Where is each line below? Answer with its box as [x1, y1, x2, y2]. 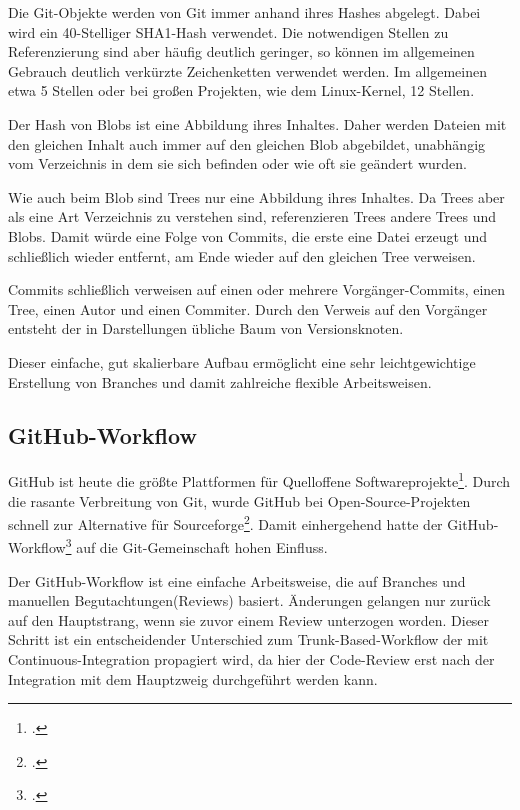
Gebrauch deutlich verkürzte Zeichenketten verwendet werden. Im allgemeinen [8, 60, 487, 81]
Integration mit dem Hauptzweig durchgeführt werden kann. [8, 668, 378, 689]
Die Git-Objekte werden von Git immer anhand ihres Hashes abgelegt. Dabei [8, 2, 481, 22]
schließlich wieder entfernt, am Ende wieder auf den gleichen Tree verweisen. [8, 245, 476, 266]
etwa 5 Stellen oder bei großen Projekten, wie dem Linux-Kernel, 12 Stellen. [8, 80, 475, 101]
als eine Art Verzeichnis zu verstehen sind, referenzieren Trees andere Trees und [8, 206, 497, 227]
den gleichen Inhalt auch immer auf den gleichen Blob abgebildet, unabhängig [8, 133, 486, 154]
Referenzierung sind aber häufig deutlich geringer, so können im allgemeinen [8, 41, 475, 62]
